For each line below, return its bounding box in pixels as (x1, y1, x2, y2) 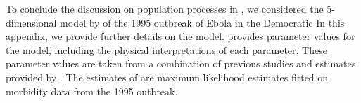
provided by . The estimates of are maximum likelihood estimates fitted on (6, 69, 329, 84)
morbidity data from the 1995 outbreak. (6, 83, 178, 98)
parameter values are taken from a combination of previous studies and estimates (6, 56, 356, 71)
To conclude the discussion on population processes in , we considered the (6, 1, 324, 15)
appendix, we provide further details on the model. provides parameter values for (6, 29, 355, 43)
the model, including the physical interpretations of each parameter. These (6, 42, 327, 57)
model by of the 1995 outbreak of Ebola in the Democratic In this (60, 15, 345, 29)
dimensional (6, 15, 57, 29)
